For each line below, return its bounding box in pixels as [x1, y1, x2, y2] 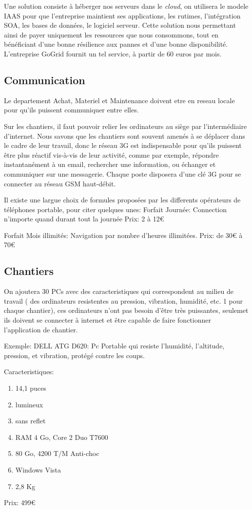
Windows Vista [15, 465, 61, 474]
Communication [4, 72, 85, 87]
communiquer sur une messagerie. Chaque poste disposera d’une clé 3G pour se [4, 168, 241, 179]
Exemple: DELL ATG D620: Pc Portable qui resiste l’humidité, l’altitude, [4, 341, 225, 351]
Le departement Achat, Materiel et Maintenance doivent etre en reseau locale [4, 95, 235, 105]
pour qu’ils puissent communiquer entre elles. [4, 105, 139, 115]
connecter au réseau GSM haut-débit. [4, 178, 116, 188]
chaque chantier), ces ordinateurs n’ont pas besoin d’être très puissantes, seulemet [4, 305, 249, 315]
